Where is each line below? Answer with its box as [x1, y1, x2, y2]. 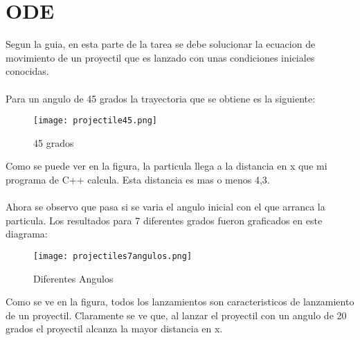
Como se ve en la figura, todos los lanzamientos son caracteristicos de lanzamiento [6, 294, 354, 309]
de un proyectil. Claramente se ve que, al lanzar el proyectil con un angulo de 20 [6, 307, 347, 322]
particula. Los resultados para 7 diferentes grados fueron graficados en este [6, 213, 323, 227]
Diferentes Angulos [33, 271, 114, 285]
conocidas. [6, 64, 49, 78]
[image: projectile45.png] [33, 116, 157, 126]
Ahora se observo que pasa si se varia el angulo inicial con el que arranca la [6, 199, 325, 214]
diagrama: [6, 226, 48, 241]
